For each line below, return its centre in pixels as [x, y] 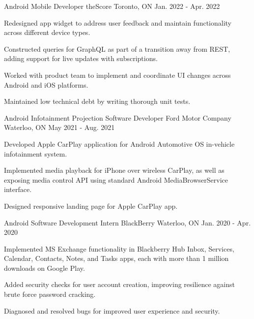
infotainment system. [36, 153]
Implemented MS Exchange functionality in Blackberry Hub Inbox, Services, [119, 248]
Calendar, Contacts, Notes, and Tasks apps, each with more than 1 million [116, 258]
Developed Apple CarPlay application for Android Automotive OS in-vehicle [119, 144]
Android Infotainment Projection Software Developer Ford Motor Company [118, 117]
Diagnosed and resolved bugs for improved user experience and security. [112, 310]
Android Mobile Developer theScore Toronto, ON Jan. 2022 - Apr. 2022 [112, 6]
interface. [18, 189]
